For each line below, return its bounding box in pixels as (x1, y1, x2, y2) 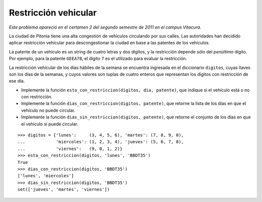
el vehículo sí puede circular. (21, 121, 79, 127)
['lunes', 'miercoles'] (17, 173, 74, 179)
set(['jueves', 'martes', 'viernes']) (17, 187, 110, 192)
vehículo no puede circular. (21, 107, 76, 113)
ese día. (9, 78, 25, 84)
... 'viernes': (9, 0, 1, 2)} (17, 146, 123, 151)
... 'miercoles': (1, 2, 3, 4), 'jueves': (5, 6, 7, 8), (17, 139, 184, 145)
